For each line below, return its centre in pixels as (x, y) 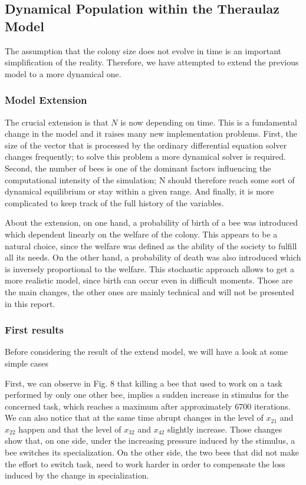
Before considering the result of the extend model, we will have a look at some (146, 352)
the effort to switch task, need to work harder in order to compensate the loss (145, 463)
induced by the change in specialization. (77, 475)
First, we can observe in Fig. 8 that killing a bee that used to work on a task (144, 383)
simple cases (27, 363)
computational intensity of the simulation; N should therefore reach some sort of (150, 179)
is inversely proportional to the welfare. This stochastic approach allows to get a (150, 268)
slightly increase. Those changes (225, 429)
